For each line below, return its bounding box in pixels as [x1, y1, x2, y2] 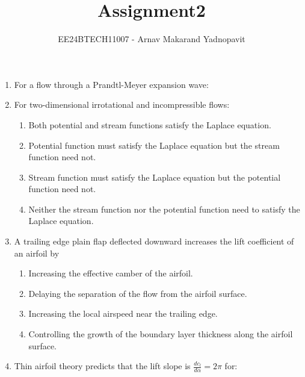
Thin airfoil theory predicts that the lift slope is [14, 360, 191, 372]
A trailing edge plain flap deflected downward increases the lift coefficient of [14, 235, 294, 248]
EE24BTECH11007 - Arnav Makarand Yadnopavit [58, 33, 245, 45]
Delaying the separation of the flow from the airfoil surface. [28, 287, 247, 299]
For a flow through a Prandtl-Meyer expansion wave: [14, 78, 209, 90]
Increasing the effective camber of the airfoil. [28, 267, 193, 279]
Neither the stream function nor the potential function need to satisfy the [28, 202, 300, 215]
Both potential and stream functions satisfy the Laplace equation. [28, 118, 271, 131]
